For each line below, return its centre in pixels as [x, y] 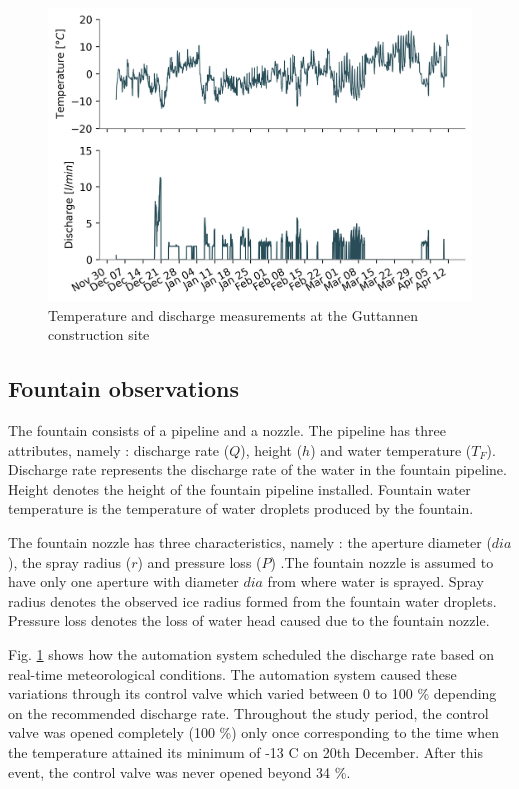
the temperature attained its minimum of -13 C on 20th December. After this [245, 751]
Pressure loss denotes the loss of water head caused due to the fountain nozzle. [249, 620]
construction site [99, 334]
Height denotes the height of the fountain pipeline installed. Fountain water [239, 488]
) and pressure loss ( [199, 561]
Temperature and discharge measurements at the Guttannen [233, 314]
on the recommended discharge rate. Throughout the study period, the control [248, 712]
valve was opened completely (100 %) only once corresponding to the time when [253, 732]
